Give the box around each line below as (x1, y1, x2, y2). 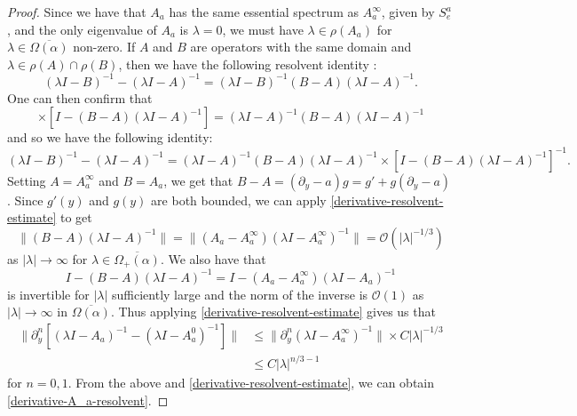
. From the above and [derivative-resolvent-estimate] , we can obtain (67, 373, 435, 392)
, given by (381, 3, 435, 20)
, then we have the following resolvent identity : (118, 54, 377, 73)
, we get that (163, 171, 233, 189)
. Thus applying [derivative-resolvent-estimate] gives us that (110, 302, 436, 321)
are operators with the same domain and (190, 37, 412, 56)
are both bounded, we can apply (151, 190, 327, 209)
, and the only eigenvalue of (7, 20, 157, 38)
